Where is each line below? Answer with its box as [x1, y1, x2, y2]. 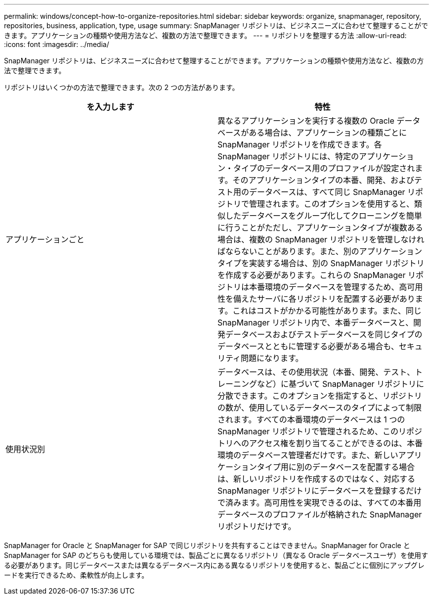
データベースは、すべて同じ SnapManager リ [249, 187, 415, 197]
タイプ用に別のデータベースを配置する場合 [257, 462, 415, 472]
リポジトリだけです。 [217, 521, 296, 531]
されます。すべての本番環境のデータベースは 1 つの [217, 415, 405, 424]
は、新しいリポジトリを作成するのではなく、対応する [217, 474, 416, 484]
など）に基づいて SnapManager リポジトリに [257, 379, 425, 389]
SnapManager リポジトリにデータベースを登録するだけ [217, 486, 422, 496]
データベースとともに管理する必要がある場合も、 [217, 341, 399, 351]
